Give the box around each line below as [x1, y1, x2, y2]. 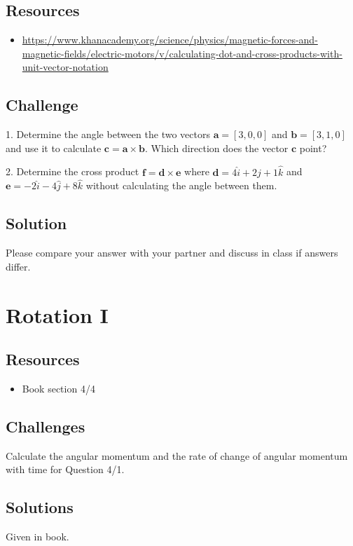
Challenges [6, 415, 85, 437]
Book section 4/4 [22, 381, 95, 395]
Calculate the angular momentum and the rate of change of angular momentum [6, 448, 348, 463]
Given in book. [6, 529, 69, 544]
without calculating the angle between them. [85, 178, 277, 193]
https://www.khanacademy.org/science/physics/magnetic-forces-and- [22, 32, 318, 47]
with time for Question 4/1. [6, 462, 125, 477]
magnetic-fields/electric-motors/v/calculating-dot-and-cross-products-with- [22, 46, 342, 60]
